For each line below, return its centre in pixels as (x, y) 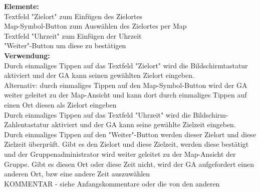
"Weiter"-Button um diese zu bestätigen (65, 45)
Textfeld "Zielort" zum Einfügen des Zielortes (73, 16)
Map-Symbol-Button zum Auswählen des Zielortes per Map (95, 26)
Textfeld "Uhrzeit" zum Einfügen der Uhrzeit (73, 35)
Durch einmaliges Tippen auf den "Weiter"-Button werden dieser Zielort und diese (130, 134)
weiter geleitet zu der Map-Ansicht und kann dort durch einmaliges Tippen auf (125, 95)
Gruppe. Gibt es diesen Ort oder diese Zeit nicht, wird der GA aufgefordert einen (129, 164)
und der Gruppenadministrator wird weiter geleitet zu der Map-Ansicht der (120, 154)
